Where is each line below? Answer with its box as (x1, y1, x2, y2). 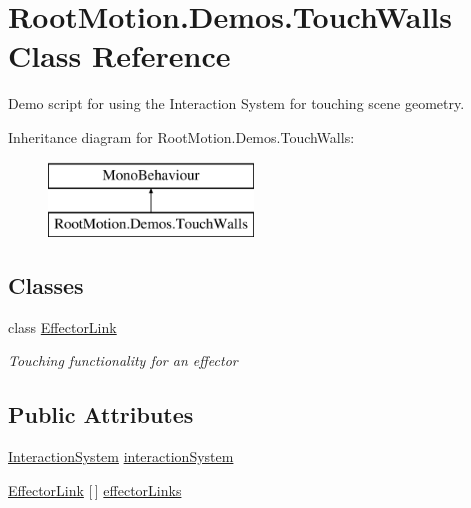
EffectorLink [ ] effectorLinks (8, 479, 182, 500)
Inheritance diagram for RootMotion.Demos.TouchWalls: (8, 126, 355, 147)
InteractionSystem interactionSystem (8, 446, 234, 467)
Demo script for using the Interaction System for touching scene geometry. (8, 93, 465, 114)
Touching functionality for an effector (8, 350, 238, 371)
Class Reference (8, 35, 231, 76)
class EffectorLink (8, 316, 117, 337)
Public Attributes (8, 399, 194, 430)
